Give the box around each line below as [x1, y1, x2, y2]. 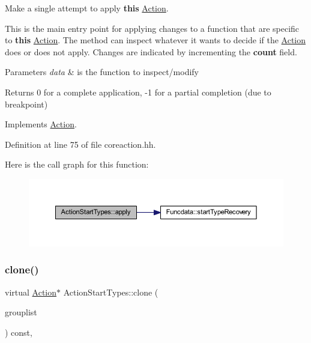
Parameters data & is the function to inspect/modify [5, 65, 199, 78]
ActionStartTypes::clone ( [63, 285, 159, 298]
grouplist [5, 306, 37, 318]
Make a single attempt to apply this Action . [5, 2, 169, 14]
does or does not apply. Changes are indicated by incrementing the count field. [5, 45, 297, 58]
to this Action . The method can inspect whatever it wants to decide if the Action [5, 34, 306, 46]
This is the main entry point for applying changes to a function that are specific [5, 22, 300, 34]
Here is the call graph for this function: [5, 158, 149, 171]
